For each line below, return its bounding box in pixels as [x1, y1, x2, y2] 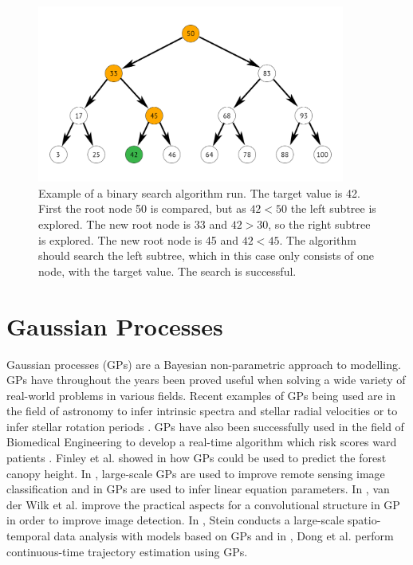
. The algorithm [279, 231, 356, 248]
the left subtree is [290, 200, 376, 217]
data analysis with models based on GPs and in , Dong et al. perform [53, 528, 394, 544]
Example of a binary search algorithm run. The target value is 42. [38, 184, 360, 201]
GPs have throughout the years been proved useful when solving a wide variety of [6, 371, 406, 388]
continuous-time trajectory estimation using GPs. [6, 543, 248, 559]
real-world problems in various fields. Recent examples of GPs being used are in [6, 386, 396, 403]
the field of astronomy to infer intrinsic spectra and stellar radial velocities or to [6, 402, 398, 419]
